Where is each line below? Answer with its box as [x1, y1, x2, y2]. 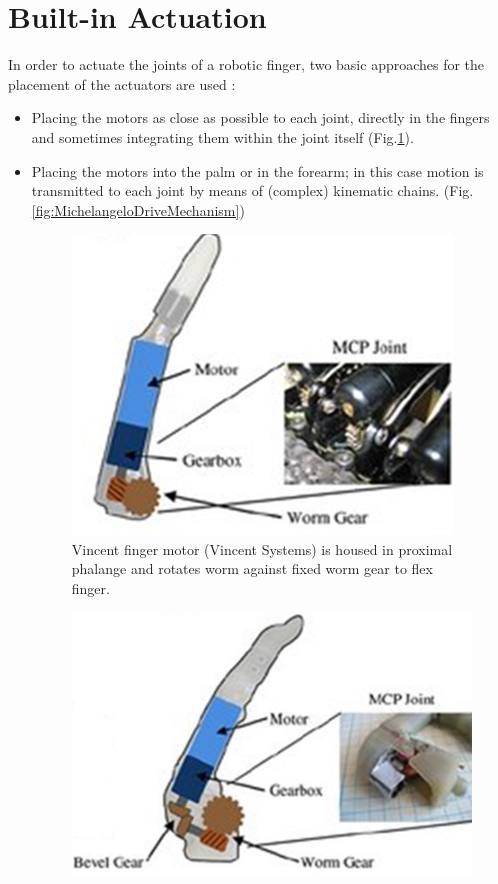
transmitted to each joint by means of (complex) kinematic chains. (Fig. [31, 180, 474, 201]
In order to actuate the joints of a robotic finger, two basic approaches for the [8, 54, 485, 75]
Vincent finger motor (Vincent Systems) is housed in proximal [71, 538, 453, 559]
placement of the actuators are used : [8, 73, 236, 94]
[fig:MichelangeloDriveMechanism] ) [31, 199, 245, 220]
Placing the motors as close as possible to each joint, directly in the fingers [31, 107, 490, 128]
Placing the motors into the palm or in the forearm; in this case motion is [31, 160, 484, 181]
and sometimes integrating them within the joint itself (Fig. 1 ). [31, 126, 414, 147]
